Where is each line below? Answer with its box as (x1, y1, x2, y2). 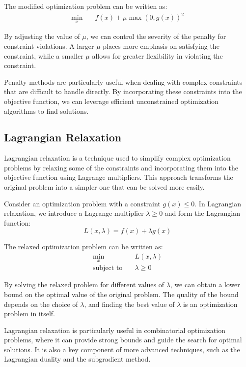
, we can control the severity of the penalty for (86, 31, 226, 41)
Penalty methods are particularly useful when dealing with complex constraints (4, 76, 243, 87)
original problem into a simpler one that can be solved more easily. (4, 182, 205, 192)
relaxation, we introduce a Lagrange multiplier (4, 208, 144, 218)
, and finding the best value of (84, 299, 175, 309)
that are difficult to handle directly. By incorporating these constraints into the (4, 86, 242, 97)
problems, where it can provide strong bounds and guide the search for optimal (4, 334, 242, 345)
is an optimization (183, 299, 238, 309)
